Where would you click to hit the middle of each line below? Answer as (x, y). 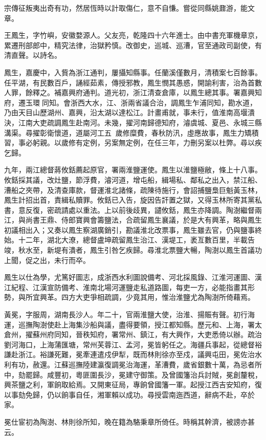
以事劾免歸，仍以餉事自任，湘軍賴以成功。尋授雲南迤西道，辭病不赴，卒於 (129, 394)
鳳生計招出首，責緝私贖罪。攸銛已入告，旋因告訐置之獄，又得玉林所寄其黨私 (133, 200)
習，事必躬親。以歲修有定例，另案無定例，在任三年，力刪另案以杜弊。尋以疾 (133, 142)
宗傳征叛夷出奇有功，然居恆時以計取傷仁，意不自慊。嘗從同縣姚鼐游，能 (126, 8)
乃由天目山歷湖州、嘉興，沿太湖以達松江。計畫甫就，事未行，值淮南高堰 (126, 112)
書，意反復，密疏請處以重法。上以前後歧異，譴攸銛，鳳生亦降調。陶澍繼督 (129, 210)
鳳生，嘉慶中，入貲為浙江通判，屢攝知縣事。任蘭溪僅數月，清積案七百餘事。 (133, 72)
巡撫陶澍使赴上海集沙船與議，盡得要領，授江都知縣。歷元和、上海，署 (136, 324)
